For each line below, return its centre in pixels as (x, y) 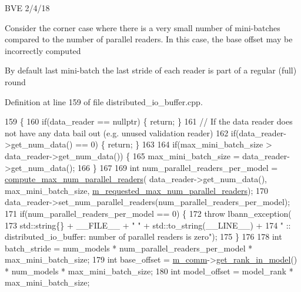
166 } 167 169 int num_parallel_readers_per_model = (178, 167)
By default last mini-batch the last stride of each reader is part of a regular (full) (151, 70)
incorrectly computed (43, 50)
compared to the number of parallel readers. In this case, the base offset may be (149, 39)
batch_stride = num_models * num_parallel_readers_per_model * (129, 248)
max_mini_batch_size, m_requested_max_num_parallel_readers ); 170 (136, 190)
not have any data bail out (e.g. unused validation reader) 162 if (120, 132)
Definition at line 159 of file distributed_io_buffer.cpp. (104, 101)
